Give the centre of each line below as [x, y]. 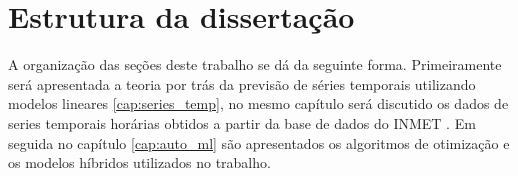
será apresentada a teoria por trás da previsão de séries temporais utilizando [242, 83]
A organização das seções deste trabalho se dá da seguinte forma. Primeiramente [255, 64]
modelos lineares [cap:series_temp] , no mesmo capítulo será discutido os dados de [258, 103]
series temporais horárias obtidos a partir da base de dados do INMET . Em [242, 122]
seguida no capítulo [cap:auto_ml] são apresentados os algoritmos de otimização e [259, 142]
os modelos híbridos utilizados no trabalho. [139, 162]
